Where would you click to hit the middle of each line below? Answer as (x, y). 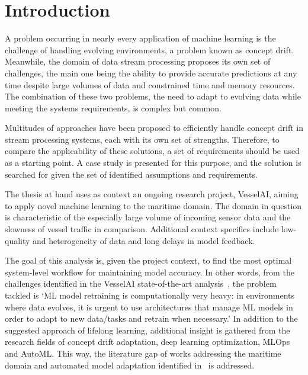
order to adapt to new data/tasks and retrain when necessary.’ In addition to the (151, 318)
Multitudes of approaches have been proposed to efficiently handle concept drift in (154, 128)
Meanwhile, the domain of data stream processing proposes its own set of (138, 61)
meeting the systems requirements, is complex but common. (113, 108)
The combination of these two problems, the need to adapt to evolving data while (153, 96)
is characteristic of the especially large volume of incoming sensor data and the (148, 217)
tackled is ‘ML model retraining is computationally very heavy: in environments (150, 295)
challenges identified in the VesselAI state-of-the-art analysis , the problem (141, 283)
